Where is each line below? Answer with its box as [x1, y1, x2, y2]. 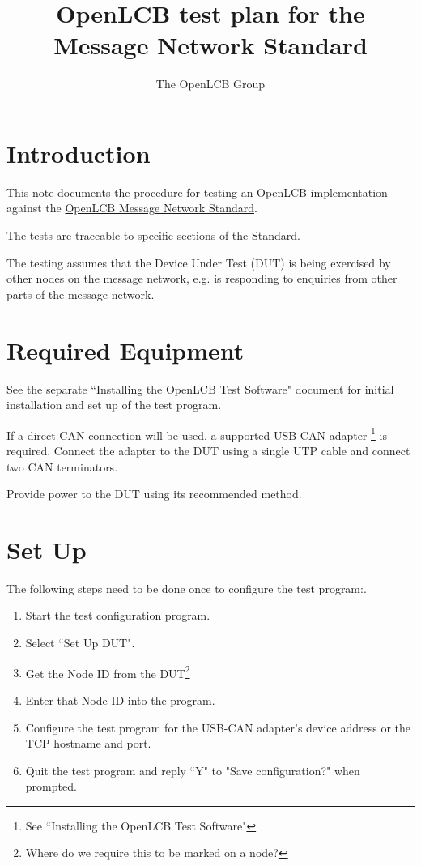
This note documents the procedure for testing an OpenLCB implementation [6, 183, 388, 200]
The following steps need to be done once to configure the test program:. [6, 579, 367, 596]
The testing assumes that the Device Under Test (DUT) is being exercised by [6, 254, 391, 271]
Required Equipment [6, 333, 245, 366]
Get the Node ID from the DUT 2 [25, 662, 190, 681]
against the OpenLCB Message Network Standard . [6, 199, 257, 216]
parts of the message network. [6, 285, 155, 302]
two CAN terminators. [6, 458, 118, 475]
